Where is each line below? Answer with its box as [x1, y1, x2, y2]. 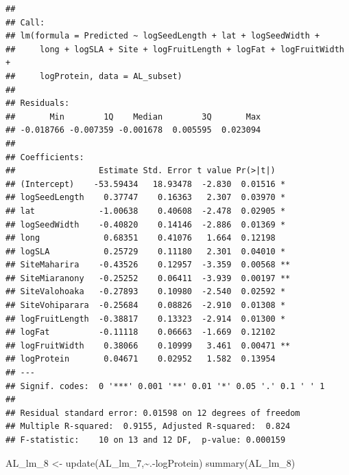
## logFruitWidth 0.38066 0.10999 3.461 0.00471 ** [5, 340, 291, 351]
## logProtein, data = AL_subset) [5, 71, 182, 81]
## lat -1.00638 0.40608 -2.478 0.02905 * [5, 206, 286, 216]
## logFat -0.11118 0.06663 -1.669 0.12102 [5, 327, 276, 338]
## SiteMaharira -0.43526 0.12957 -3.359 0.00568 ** [5, 260, 291, 270]
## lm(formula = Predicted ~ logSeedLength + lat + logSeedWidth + [5, 31, 320, 41]
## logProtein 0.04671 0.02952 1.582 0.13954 [5, 354, 276, 364]
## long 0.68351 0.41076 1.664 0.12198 [5, 233, 276, 243]
